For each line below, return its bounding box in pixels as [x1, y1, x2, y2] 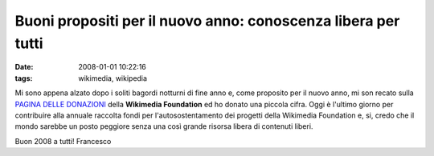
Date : [14, 62, 34, 72]
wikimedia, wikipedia [78, 73, 148, 83]
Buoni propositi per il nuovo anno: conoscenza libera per [14, 12, 400, 30]
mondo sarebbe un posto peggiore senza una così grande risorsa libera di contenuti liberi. [14, 122, 313, 131]
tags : [14, 73, 33, 83]
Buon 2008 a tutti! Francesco [14, 136, 112, 146]
